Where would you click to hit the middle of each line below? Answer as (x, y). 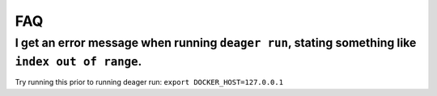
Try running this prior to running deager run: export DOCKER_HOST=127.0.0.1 (149, 82)
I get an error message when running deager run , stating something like (216, 43)
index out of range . (78, 61)
